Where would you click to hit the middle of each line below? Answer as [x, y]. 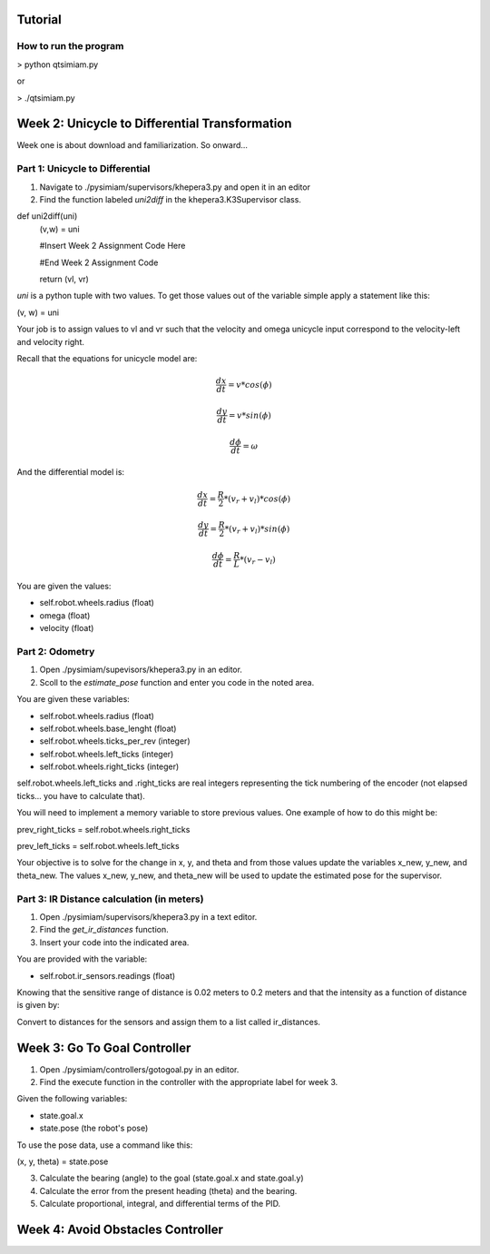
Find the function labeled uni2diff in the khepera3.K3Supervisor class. [170, 199]
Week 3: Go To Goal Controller [104, 1047]
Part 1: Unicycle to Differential [83, 169]
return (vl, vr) [64, 279]
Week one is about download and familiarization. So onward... [132, 145]
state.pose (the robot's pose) [94, 1128]
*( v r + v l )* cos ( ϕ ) [257, 499]
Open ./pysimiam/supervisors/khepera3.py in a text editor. [148, 916]
